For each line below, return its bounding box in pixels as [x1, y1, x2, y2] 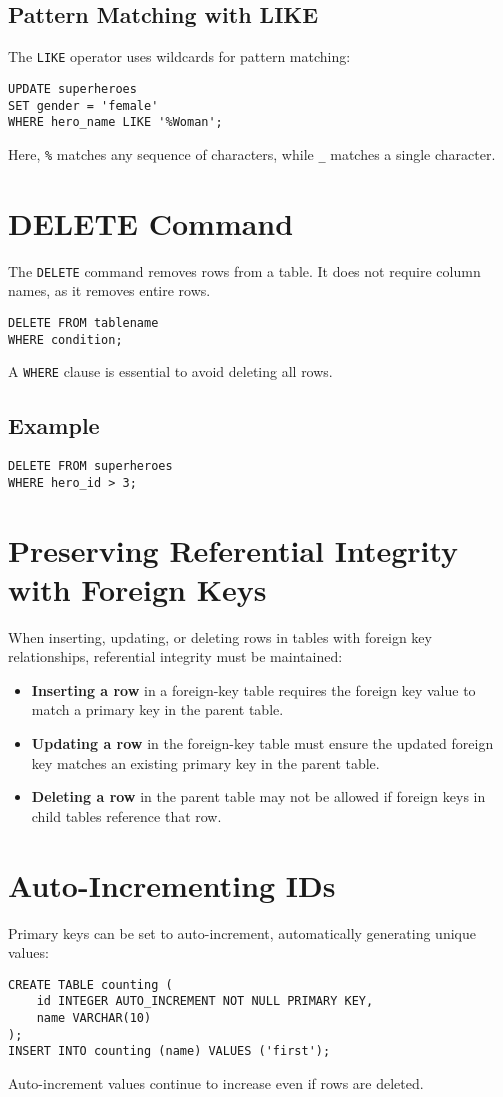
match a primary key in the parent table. [31, 699, 284, 720]
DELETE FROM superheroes [8, 459, 173, 474]
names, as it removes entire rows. [8, 280, 211, 301]
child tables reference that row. [31, 805, 222, 826]
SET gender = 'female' [8, 98, 159, 113]
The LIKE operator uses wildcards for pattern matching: [8, 46, 351, 67]
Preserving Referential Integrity [8, 529, 459, 570]
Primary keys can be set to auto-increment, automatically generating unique [8, 922, 476, 943]
